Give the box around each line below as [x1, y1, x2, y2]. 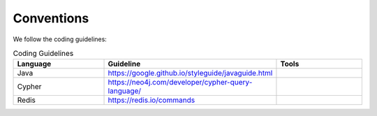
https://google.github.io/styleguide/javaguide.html [108, 68, 273, 78]
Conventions [13, 10, 89, 26]
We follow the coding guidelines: [13, 35, 108, 43]
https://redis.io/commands [108, 95, 195, 105]
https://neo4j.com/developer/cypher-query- [108, 78, 253, 87]
